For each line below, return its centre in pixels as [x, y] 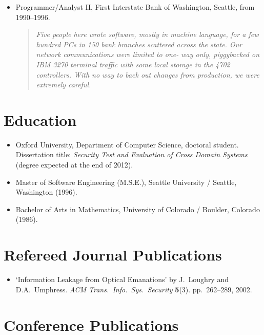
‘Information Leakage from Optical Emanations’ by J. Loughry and [122, 279]
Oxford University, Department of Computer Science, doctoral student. [127, 144]
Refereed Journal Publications [113, 255]
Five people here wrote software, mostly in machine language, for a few [147, 34]
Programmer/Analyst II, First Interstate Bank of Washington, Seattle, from [135, 7]
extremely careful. [64, 85]
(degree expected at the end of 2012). [74, 165]
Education [40, 119]
